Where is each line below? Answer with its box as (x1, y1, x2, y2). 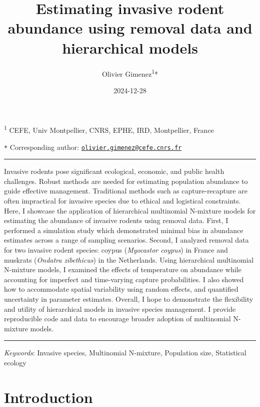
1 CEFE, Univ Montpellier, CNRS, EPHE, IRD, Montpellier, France (4, 123, 214, 135)
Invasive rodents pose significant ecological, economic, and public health (4, 166, 224, 176)
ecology (4, 357, 26, 367)
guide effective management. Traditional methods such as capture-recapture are (4, 185, 247, 196)
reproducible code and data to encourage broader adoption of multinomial (4, 313, 231, 324)
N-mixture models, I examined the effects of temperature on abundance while (4, 264, 241, 275)
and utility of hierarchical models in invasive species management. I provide (4, 303, 236, 314)
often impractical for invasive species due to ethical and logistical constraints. (4, 195, 241, 206)
